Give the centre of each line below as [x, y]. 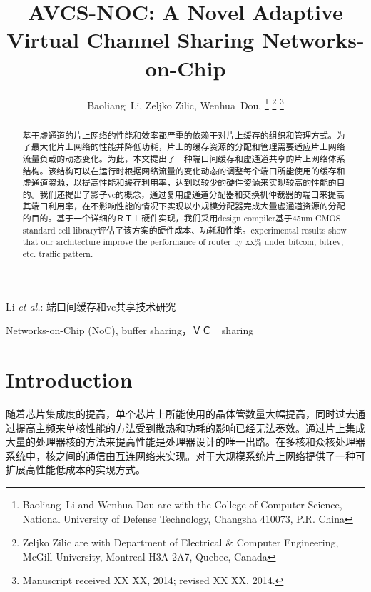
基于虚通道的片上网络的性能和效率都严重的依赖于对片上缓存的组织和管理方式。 [179, 135]
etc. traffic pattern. [58, 254]
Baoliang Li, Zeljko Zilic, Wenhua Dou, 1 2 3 [185, 104]
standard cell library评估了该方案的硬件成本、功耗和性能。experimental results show [184, 230]
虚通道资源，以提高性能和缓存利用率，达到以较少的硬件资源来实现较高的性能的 [179, 182]
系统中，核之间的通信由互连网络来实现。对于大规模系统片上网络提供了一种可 [185, 455]
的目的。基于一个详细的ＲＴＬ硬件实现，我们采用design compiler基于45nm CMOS [182, 218]
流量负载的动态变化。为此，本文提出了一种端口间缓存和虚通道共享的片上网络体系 [184, 158]
